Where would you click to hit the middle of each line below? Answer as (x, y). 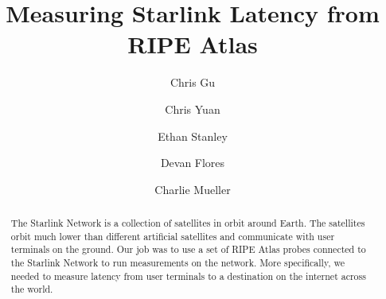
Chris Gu (193, 82)
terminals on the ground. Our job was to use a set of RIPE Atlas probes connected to (188, 249)
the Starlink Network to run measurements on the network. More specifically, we (177, 263)
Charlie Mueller (193, 189)
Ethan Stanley (193, 136)
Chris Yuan (193, 109)
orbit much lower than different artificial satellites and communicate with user (173, 236)
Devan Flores (193, 163)
